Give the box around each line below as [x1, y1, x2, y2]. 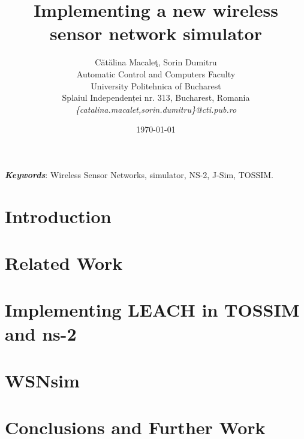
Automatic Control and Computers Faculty [76, 67, 236, 80]
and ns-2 [5, 321, 77, 345]
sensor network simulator [50, 21, 262, 46]
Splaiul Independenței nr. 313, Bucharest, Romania [62, 91, 250, 104]
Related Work [5, 251, 123, 275]
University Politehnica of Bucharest [91, 79, 221, 92]
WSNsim [5, 368, 80, 392]
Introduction [5, 203, 112, 228]
